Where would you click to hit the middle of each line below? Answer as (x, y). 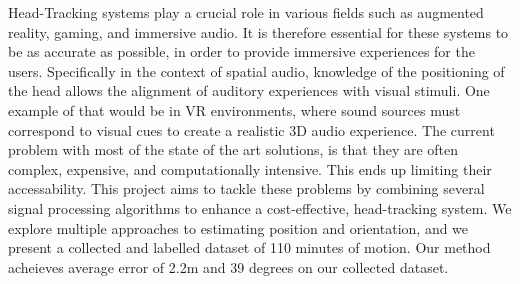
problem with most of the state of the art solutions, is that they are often (233, 149)
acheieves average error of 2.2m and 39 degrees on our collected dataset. (228, 266)
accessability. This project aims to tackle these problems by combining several (246, 188)
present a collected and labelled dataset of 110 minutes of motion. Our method (249, 247)
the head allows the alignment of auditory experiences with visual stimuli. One (249, 90)
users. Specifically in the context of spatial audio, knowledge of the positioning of (256, 70)
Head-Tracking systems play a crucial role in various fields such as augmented (246, 12)
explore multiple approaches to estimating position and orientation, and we (238, 227)
